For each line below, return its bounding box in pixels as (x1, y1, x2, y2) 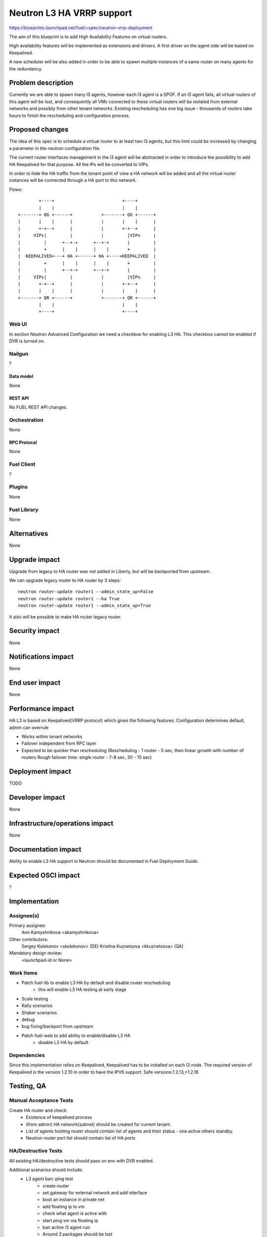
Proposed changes (9, 125, 69, 134)
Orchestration (9, 416, 44, 423)
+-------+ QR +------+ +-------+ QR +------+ (18, 295, 156, 300)
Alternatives (9, 529, 48, 538)
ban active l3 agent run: (43, 1225, 91, 1231)
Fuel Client (9, 461, 36, 468)
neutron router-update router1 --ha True (18, 596, 120, 601)
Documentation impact (9, 845, 82, 854)
